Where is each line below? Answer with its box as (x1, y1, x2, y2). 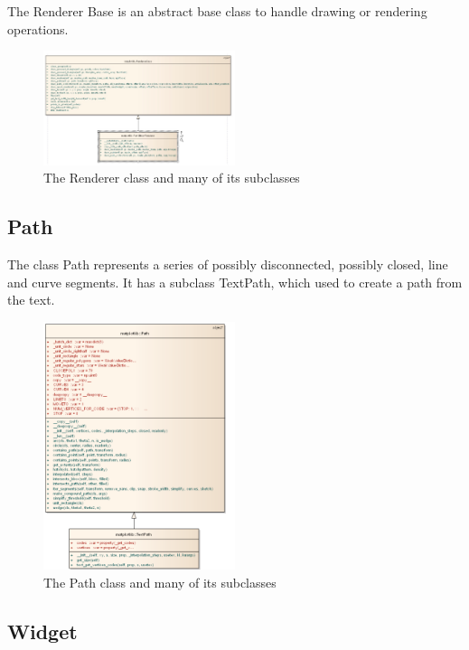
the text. (7, 290, 55, 309)
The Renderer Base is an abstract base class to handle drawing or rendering (7, 2, 427, 20)
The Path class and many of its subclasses (43, 572, 277, 591)
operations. (7, 19, 69, 38)
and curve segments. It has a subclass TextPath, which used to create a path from (7, 272, 463, 291)
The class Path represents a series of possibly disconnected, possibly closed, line (7, 254, 448, 273)
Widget (7, 617, 78, 645)
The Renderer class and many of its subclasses (43, 168, 300, 187)
